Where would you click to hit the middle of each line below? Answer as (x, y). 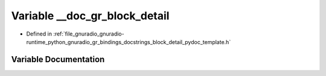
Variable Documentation (58, 59)
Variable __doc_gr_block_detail (90, 16)
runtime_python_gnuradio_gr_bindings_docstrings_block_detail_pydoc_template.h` (129, 42)
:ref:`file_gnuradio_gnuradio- (89, 34)
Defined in (39, 34)
